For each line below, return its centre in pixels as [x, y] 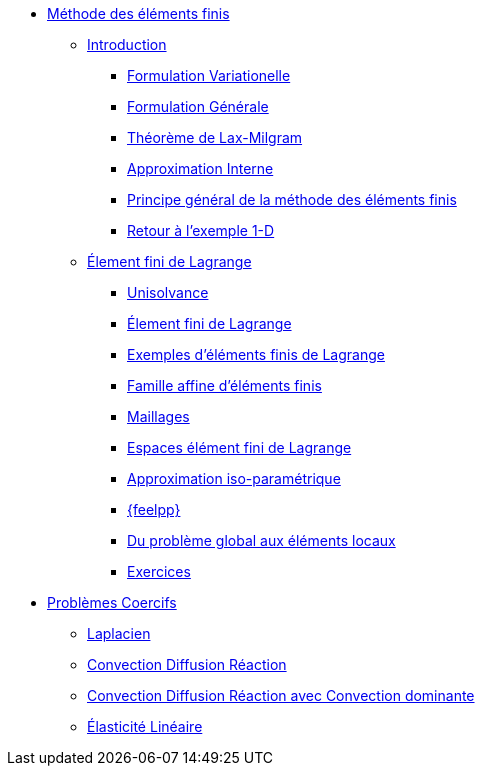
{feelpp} [154, 509]
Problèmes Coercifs [112, 602]
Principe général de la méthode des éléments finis [292, 199]
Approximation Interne [200, 168]
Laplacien [119, 633]
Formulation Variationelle [209, 75]
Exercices [159, 571]
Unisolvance [168, 292]
